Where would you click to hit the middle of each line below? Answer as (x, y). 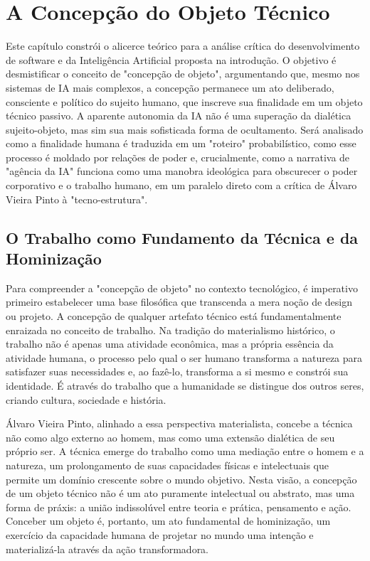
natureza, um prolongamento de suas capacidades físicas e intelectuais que (167, 465)
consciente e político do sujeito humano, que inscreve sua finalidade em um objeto (184, 101)
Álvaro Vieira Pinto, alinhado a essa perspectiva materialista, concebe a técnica (179, 423)
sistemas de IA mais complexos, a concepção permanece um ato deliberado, (170, 87)
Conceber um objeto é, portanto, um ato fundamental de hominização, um (168, 521)
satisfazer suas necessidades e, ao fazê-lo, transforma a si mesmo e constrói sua (177, 372)
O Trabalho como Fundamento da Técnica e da (182, 237)
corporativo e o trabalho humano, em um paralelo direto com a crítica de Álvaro (181, 185)
